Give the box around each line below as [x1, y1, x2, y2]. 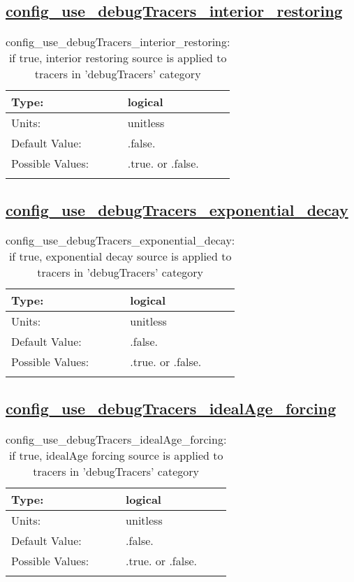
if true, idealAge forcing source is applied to [8, 446, 223, 463]
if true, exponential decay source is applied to [8, 248, 232, 265]
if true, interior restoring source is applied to [8, 50, 227, 66]
